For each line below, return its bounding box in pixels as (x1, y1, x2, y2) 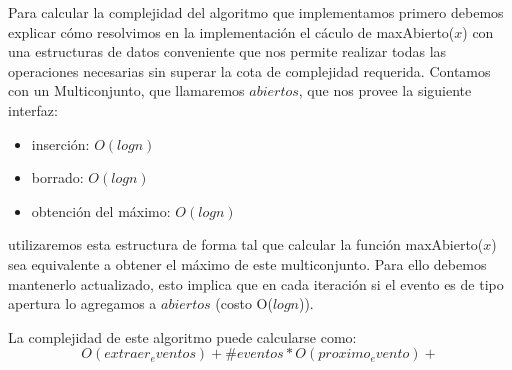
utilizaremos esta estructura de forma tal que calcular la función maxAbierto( (8, 234, 484, 255)
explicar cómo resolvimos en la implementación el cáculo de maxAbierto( (8, 21, 455, 42)
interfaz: (8, 99, 58, 120)
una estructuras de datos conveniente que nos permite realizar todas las (8, 41, 447, 62)
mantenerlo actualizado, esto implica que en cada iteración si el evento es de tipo (8, 273, 504, 294)
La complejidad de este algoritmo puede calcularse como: (8, 326, 357, 347)
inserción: (31, 133, 90, 154)
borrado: (31, 167, 84, 188)
